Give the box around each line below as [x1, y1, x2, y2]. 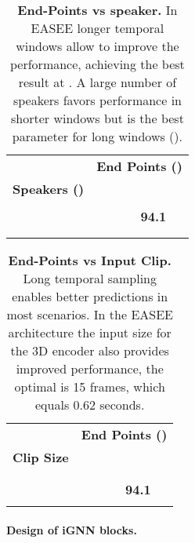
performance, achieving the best [10, 55, 185, 73]
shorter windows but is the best [10, 109, 184, 127]
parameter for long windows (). [12, 127, 182, 145]
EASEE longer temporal [31, 19, 164, 37]
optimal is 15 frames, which [14, 377, 165, 395]
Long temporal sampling [23, 269, 157, 287]
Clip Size [13, 448, 69, 466]
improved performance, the [16, 359, 164, 377]
